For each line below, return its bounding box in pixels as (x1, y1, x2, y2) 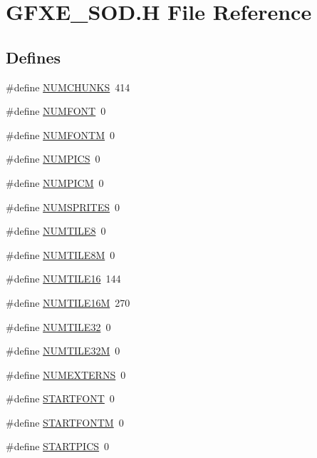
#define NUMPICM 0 (6, 175, 104, 190)
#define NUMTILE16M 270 (6, 295, 130, 310)
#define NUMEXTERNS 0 (6, 367, 126, 382)
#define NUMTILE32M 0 (6, 343, 120, 358)
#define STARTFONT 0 (6, 391, 115, 406)
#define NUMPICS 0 (6, 151, 100, 166)
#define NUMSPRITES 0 (6, 199, 120, 214)
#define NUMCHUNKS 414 (6, 79, 130, 94)
